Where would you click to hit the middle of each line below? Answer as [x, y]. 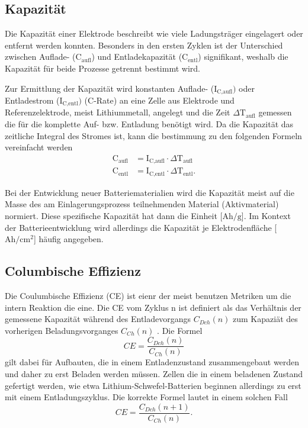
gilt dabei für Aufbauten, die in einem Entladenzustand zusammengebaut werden [152, 362]
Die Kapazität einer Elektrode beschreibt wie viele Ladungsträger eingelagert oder [154, 33]
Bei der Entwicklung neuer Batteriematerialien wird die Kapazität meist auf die [150, 192]
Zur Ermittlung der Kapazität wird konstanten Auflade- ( [110, 88]
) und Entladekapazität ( [137, 57]
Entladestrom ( [32, 100]
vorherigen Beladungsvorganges [62, 330]
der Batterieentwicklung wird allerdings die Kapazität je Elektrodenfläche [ [141, 227]
